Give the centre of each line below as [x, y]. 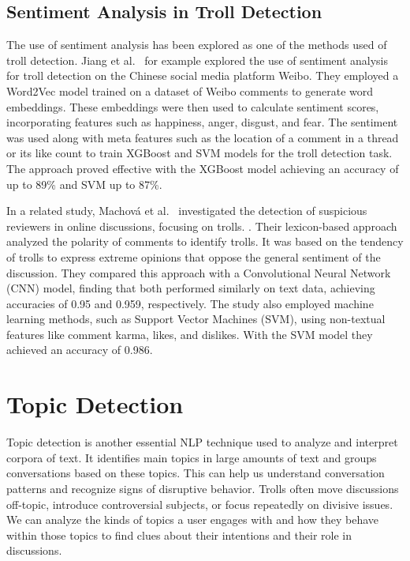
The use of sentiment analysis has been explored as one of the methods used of [197, 45]
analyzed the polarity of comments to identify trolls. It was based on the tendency [205, 241]
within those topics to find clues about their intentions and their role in [179, 535]
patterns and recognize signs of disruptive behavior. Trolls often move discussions [203, 488]
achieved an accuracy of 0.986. [80, 350]
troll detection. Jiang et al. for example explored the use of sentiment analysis [197, 60]
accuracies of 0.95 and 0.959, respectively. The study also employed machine [190, 303]
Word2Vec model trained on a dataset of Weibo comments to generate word [190, 90]
